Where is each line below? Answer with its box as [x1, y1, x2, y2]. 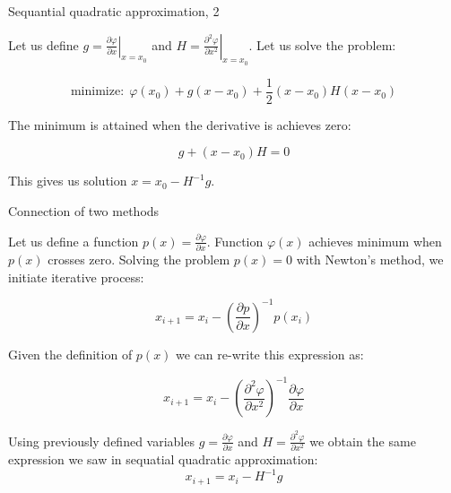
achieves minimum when [308, 231, 442, 250]
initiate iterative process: [8, 267, 144, 286]
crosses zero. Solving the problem [48, 250, 230, 269]
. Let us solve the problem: [248, 35, 396, 54]
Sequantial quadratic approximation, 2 [8, 2, 220, 20]
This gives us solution [8, 171, 127, 190]
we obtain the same [309, 431, 416, 450]
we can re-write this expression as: [176, 344, 364, 363]
